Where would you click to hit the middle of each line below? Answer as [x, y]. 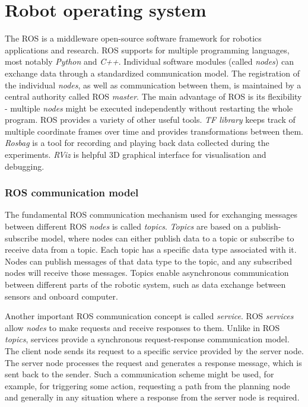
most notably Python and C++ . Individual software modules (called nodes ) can [149, 61]
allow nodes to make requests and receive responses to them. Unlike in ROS [142, 327]
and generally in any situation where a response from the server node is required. [152, 397]
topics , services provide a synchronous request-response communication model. [147, 339]
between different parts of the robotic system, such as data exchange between [145, 284]
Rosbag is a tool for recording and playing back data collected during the [137, 143]
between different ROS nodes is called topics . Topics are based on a [127, 226]
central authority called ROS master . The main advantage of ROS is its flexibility [153, 96]
